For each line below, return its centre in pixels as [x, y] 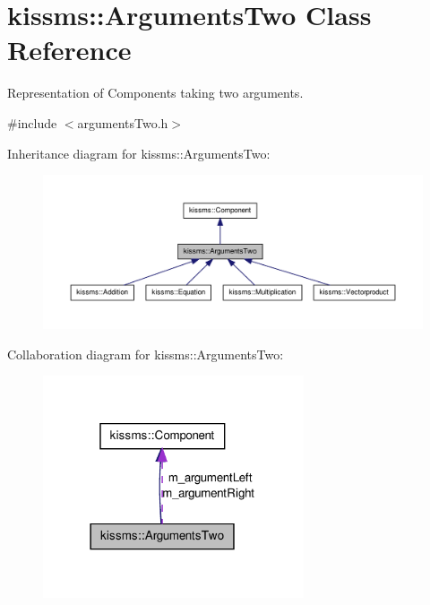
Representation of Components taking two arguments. [155, 93]
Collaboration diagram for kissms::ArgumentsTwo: [146, 354]
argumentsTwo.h [123, 122]
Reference [69, 50]
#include [32, 122]
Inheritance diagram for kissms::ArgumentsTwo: [139, 153]
